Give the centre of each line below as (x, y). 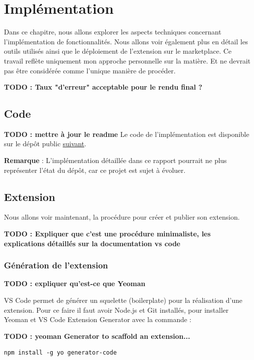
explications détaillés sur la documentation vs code (92, 243)
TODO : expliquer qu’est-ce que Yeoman (75, 283)
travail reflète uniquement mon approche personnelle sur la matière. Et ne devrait (127, 60)
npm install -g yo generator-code (61, 353)
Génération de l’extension (56, 265)
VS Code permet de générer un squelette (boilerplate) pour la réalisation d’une (123, 300)
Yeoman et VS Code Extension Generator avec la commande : (98, 319)
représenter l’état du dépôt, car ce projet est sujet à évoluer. (95, 170)
